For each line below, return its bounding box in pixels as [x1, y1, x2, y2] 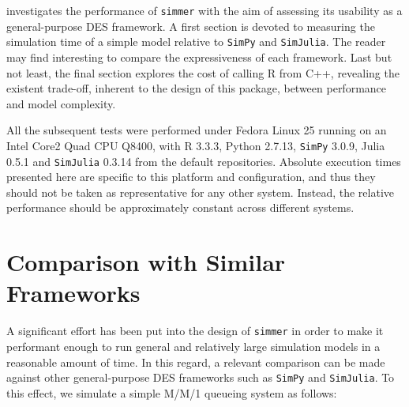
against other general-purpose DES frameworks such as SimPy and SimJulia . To [6, 369, 395, 386]
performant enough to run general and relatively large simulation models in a [6, 337, 381, 354]
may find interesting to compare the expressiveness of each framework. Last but [6, 48, 392, 65]
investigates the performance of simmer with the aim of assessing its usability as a [6, 2, 403, 18]
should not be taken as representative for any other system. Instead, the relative [6, 183, 395, 200]
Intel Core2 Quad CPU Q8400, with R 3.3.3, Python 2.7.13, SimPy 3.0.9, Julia [6, 137, 385, 153]
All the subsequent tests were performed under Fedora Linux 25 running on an [6, 122, 387, 138]
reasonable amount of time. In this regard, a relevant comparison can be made [6, 353, 385, 370]
